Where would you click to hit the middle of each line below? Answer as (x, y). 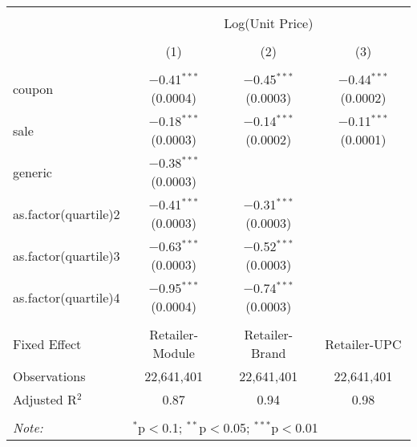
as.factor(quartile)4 (67, 297)
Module (174, 353)
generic (32, 172)
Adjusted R (45, 399)
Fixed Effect (47, 343)
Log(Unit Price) (269, 23)
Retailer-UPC (363, 343)
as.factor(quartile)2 (67, 213)
